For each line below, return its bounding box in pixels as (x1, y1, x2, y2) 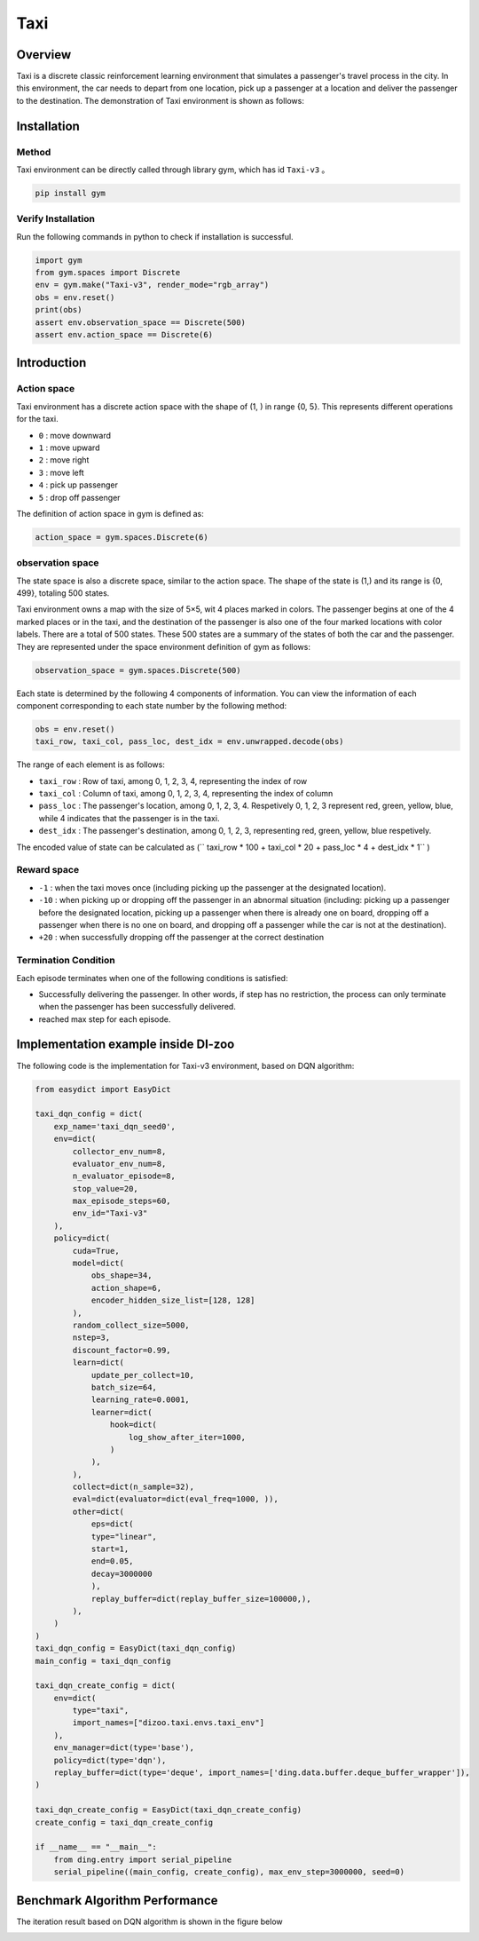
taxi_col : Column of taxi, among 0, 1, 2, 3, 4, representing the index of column (38, 788, 334, 799)
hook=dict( (109, 1420, 157, 1430)
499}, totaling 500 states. (16, 588, 110, 598)
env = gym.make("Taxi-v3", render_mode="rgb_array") (35, 280, 270, 290)
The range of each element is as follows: (16, 759, 166, 770)
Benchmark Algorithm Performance (16, 1892, 218, 1908)
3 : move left (38, 467, 84, 478)
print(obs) (35, 305, 82, 315)
